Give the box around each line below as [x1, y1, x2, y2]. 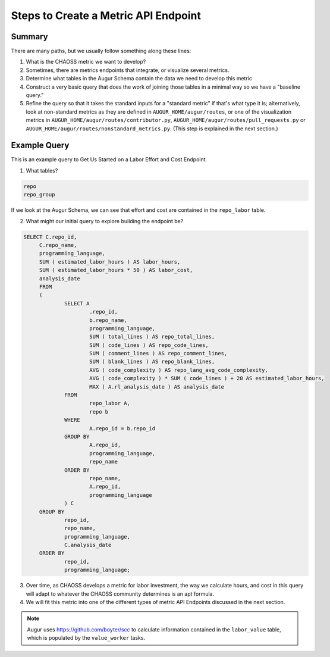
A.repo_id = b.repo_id [89, 425, 156, 431]
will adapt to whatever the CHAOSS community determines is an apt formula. [26, 590, 214, 597]
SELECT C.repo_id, [23, 233, 77, 240]
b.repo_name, [89, 317, 127, 324]
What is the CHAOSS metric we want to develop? [26, 58, 146, 65]
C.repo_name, [39, 242, 77, 248]
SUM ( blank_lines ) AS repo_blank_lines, [89, 358, 215, 365]
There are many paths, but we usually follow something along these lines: [11, 48, 191, 55]
